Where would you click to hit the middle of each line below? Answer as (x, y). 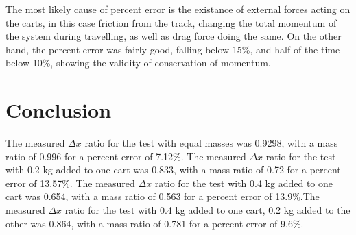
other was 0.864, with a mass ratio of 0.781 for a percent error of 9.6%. (155, 223)
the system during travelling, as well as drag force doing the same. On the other (174, 36)
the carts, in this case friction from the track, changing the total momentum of (171, 22)
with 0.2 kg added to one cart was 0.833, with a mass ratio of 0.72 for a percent (173, 170)
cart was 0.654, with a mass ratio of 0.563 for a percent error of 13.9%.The (163, 196)
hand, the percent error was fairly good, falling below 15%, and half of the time (173, 49)
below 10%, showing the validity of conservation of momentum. (138, 63)
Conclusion (59, 110)
